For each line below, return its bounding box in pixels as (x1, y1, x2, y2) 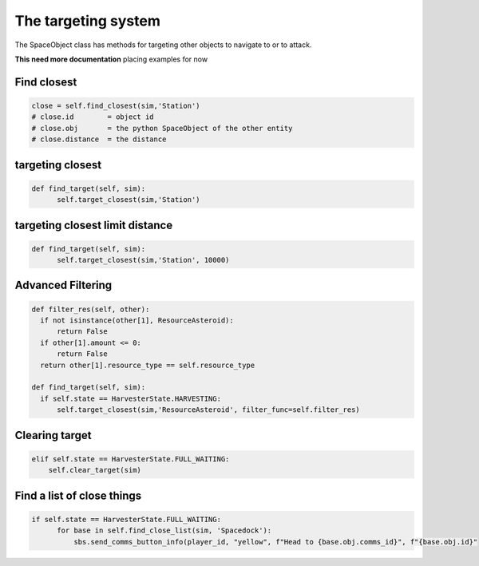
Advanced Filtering (14, 279, 113, 292)
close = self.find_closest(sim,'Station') (31, 101, 200, 110)
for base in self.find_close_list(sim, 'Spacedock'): (57, 526, 272, 535)
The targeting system (14, 12, 161, 30)
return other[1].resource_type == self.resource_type (40, 360, 255, 370)
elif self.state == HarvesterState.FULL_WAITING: (31, 454, 230, 463)
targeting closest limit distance (14, 218, 173, 232)
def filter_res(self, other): (31, 304, 150, 314)
